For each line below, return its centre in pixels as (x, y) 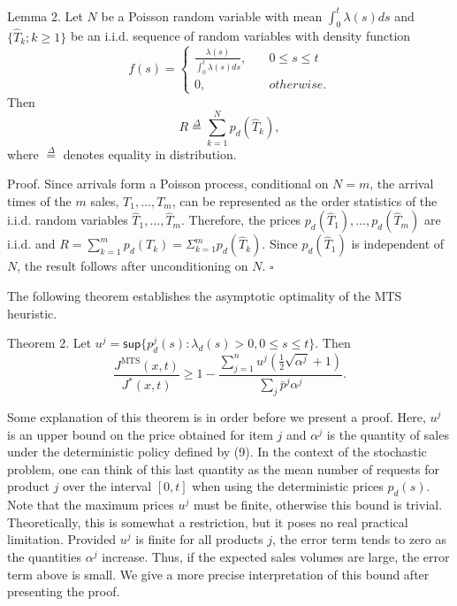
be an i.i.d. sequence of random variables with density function (240, 36)
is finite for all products (199, 539)
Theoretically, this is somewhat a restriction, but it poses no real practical (208, 522)
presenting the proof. (64, 591)
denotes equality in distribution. (150, 153)
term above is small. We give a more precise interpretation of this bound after (218, 574)
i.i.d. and (31, 244)
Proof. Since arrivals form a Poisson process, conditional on (168, 184)
